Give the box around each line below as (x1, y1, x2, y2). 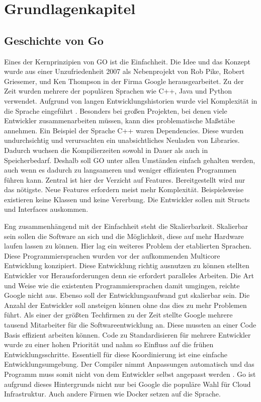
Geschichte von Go (4, 32, 104, 48)
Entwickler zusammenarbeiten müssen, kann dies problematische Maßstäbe (4, 115, 235, 126)
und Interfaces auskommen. (4, 204, 89, 214)
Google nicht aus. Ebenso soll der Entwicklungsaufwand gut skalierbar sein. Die (4, 290, 250, 300)
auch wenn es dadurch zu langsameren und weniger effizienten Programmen (4, 165, 237, 175)
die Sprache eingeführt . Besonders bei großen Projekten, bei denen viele (4, 105, 227, 116)
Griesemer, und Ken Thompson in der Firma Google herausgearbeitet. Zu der (4, 75, 244, 86)
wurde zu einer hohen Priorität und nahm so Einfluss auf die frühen (4, 339, 214, 350)
